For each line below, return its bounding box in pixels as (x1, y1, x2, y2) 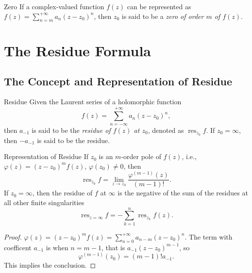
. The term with (185, 231, 233, 241)
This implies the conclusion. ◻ (4, 260, 96, 270)
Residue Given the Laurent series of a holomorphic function (4, 96, 182, 106)
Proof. (4, 231, 22, 241)
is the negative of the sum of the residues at (118, 188, 248, 198)
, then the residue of (32, 188, 93, 198)
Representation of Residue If (4, 151, 89, 161)
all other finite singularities (4, 197, 84, 208)
